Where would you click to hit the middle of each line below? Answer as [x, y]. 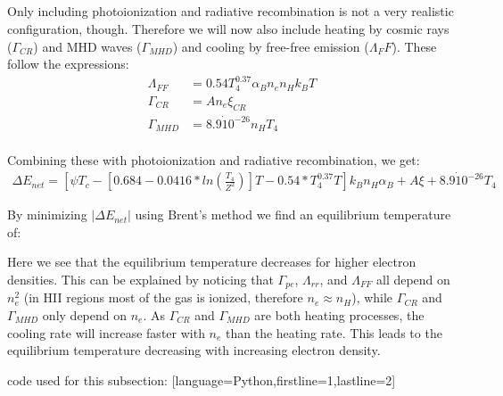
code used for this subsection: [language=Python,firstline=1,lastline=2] [202, 379]
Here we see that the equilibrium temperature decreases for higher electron [212, 262]
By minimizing [47, 214]
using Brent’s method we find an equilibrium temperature [293, 214]
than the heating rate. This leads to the [334, 332]
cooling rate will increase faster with [106, 332]
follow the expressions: [68, 64]
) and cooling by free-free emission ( [271, 46]
